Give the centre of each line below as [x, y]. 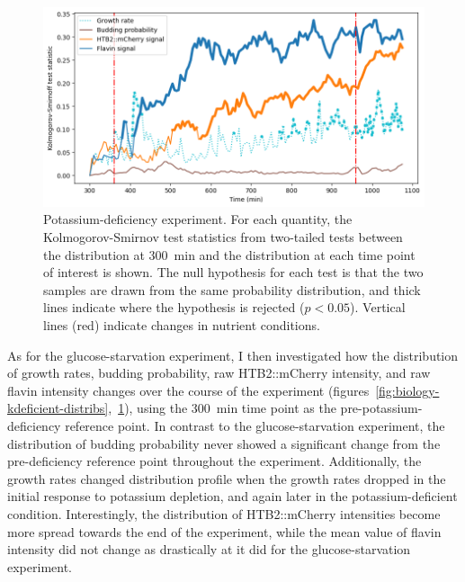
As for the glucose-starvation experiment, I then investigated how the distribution [233, 355]
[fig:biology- [407, 390]
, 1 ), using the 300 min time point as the [222, 408]
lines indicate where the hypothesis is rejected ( [174, 307]
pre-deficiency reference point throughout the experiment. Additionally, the [215, 461]
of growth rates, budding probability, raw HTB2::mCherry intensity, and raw [219, 373]
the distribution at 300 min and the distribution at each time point [229, 254]
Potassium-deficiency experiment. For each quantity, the [198, 219]
